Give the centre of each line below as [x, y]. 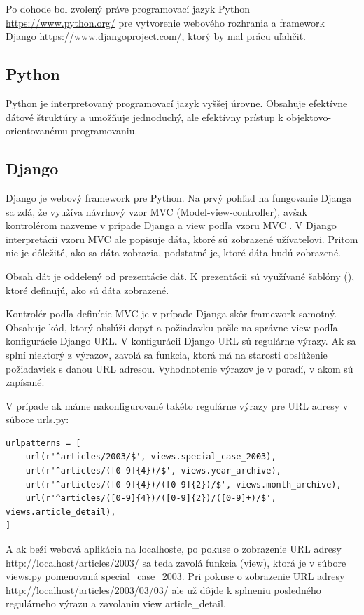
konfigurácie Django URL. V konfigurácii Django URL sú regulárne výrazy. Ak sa [181, 341]
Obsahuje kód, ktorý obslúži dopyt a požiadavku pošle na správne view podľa [172, 327]
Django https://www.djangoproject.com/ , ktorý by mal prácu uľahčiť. [156, 36]
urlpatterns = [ [43, 443]
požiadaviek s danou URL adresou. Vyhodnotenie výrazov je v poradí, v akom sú [180, 368]
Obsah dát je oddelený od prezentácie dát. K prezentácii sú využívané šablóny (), [180, 276]
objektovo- [309, 117]
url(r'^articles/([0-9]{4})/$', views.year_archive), [153, 471]
